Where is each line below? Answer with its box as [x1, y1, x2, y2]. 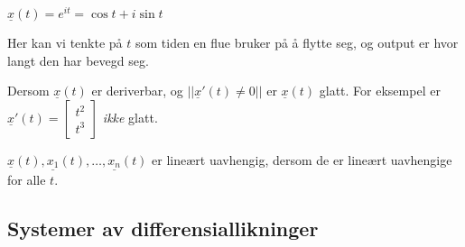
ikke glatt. [102, 107, 158, 126]
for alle [7, 169, 46, 188]
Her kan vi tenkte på [7, 33, 123, 52]
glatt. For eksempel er [319, 81, 441, 100]
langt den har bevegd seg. [7, 50, 149, 69]
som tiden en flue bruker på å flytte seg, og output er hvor [135, 33, 459, 52]
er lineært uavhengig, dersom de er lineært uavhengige [152, 150, 452, 169]
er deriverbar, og [91, 81, 183, 100]
